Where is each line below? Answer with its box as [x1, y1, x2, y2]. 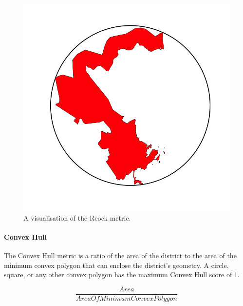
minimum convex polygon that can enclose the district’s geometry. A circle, [4, 260, 229, 270]
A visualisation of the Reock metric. [23, 212, 131, 223]
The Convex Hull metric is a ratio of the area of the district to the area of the [4, 250, 237, 260]
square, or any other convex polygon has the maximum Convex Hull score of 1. [4, 269, 240, 280]
